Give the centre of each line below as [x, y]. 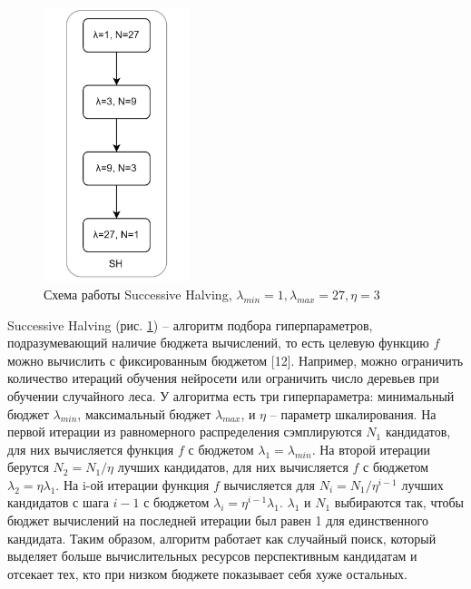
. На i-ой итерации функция [132, 484]
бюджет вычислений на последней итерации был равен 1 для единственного [218, 520]
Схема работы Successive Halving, [138, 294]
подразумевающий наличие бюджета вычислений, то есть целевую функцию [218, 343]
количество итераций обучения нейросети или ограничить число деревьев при [223, 378]
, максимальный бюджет [144, 413]
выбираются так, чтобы [399, 502]
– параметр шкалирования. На [353, 413]
